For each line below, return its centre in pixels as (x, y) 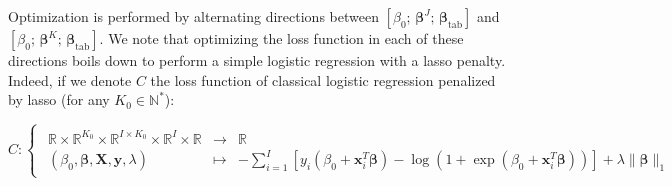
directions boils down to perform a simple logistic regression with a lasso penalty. (257, 60)
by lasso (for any (59, 99)
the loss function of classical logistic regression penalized (323, 79)
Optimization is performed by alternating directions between (193, 16)
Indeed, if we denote (70, 79)
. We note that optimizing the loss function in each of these (281, 38)
